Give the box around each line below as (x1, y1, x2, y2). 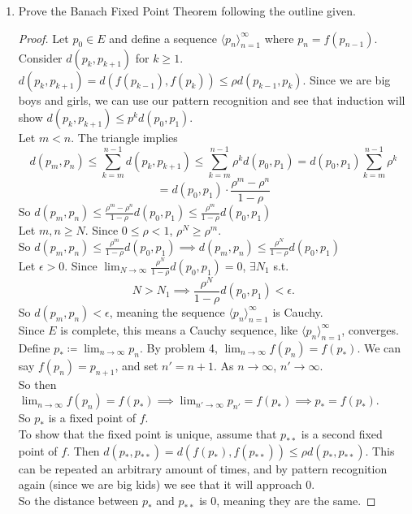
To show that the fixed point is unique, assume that (18, 425, 277, 442)
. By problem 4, (140, 339, 218, 356)
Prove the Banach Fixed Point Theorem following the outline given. (18, 2, 356, 19)
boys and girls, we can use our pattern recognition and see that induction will (18, 91, 405, 108)
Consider (18, 49, 63, 66)
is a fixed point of (48, 409, 137, 426)
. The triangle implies (71, 129, 178, 146)
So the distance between (18, 491, 139, 508)
